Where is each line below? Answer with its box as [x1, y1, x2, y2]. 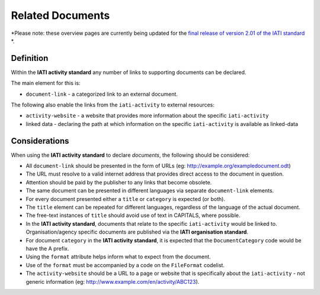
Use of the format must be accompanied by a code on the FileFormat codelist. [25, 261, 225, 268]
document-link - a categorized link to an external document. [25, 90, 178, 98]
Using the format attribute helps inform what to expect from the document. [25, 253, 211, 260]
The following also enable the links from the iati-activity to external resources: [11, 101, 215, 109]
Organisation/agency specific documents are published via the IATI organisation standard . [25, 228, 249, 236]
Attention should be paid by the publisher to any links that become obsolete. [25, 179, 212, 186]
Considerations [11, 136, 69, 146]
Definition [11, 53, 49, 63]
